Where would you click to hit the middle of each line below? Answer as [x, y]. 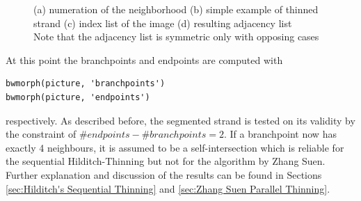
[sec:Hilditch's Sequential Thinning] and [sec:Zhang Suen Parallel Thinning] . [168, 188]
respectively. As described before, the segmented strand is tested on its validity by [180, 120]
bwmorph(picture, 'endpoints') [78, 97]
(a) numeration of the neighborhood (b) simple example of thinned [176, 9]
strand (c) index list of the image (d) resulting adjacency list [163, 23]
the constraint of [41, 134]
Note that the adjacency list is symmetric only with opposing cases [176, 37]
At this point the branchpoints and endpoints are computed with [144, 59]
